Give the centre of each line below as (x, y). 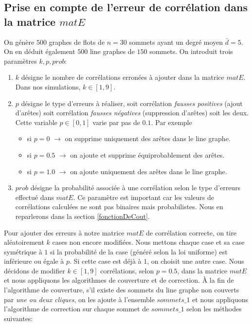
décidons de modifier (35, 270)
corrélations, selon (127, 270)
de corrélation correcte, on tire (191, 232)
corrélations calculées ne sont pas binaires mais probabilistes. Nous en (119, 207)
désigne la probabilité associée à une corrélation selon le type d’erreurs (135, 188)
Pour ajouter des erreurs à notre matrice (64, 232)
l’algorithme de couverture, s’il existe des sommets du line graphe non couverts (122, 290)
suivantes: (18, 318)
